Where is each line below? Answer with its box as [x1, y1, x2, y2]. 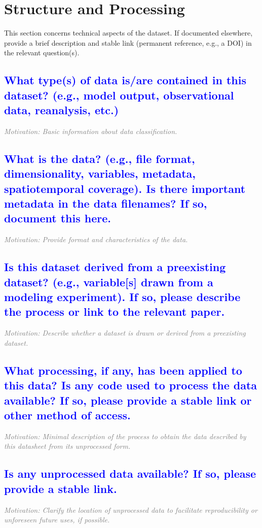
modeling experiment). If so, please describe [4, 289, 241, 305]
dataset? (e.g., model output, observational [4, 87, 234, 103]
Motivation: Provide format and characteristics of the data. [4, 234, 188, 245]
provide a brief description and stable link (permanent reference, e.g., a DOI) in [4, 37, 252, 48]
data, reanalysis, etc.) [4, 102, 119, 118]
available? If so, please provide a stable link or [4, 392, 252, 408]
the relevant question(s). [4, 47, 80, 58]
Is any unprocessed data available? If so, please [4, 466, 256, 481]
